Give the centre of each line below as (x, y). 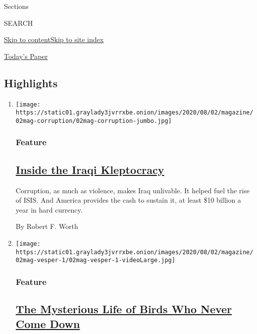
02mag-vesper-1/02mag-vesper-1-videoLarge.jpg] (95, 260)
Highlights (31, 83)
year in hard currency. (49, 209)
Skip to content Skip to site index (54, 39)
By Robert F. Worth (47, 226)
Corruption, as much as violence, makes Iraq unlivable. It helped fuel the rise (132, 190)
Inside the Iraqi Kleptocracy (90, 169)
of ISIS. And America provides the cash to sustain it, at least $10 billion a (128, 200)
